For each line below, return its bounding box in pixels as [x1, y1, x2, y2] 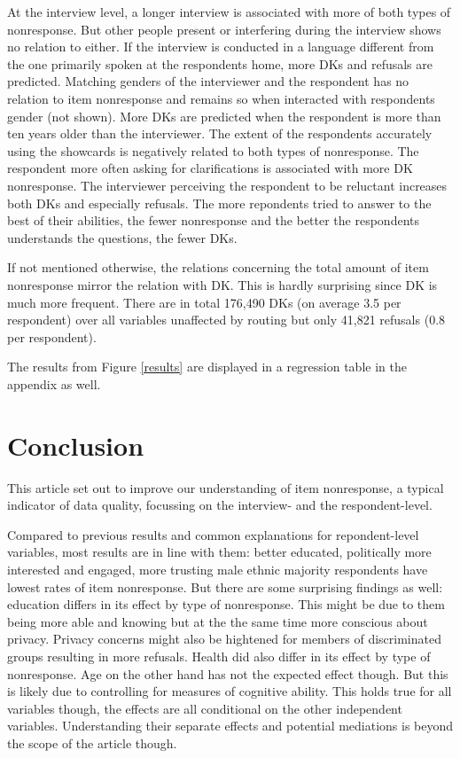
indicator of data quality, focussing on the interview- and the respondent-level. [7, 496, 433, 514]
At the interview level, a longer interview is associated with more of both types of [7, 3, 451, 20]
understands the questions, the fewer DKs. [7, 228, 238, 246]
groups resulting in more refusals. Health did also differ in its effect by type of [7, 646, 431, 665]
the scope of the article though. [7, 733, 177, 752]
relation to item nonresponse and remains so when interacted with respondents [7, 89, 435, 107]
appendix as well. [7, 374, 101, 393]
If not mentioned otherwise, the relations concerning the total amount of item [7, 258, 429, 277]
